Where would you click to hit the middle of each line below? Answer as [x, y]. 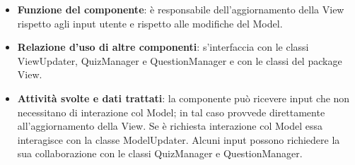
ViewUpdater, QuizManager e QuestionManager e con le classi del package [180, 60]
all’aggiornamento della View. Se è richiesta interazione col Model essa [170, 126]
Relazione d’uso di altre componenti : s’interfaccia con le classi [163, 47]
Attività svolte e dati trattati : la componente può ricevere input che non [184, 98]
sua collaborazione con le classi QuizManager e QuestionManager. [160, 153]
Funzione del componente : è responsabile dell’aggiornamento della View [181, 9]
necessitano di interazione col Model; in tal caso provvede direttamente [171, 112]
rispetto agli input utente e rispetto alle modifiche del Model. [150, 23]
